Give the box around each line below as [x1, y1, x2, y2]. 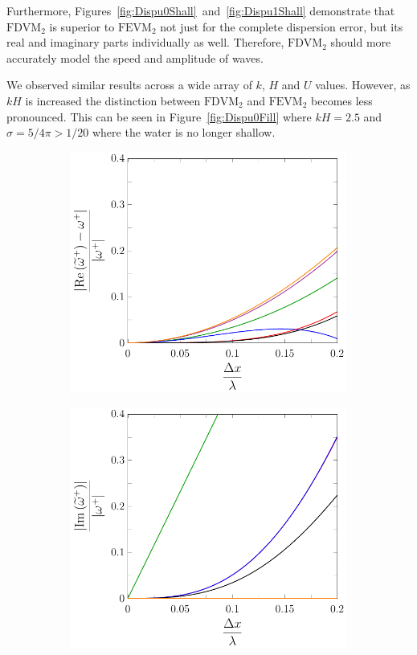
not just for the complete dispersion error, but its [160, 18, 403, 35]
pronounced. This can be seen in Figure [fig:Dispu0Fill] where [6, 108, 312, 125]
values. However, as [315, 76, 411, 93]
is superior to [49, 18, 115, 35]
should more [330, 34, 391, 51]
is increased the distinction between [25, 92, 201, 108]
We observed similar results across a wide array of [6, 76, 252, 93]
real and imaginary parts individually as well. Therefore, [6, 34, 284, 51]
